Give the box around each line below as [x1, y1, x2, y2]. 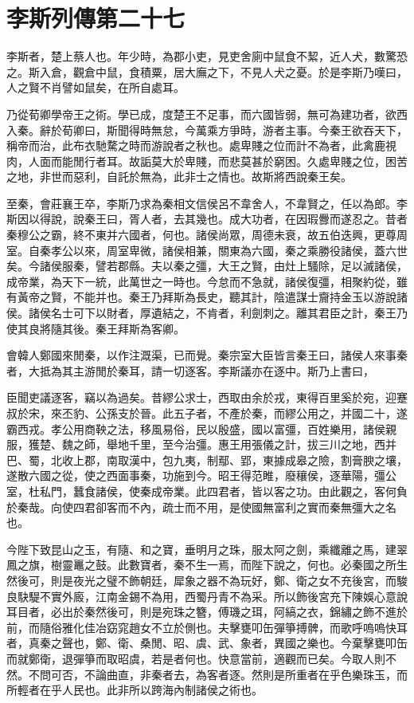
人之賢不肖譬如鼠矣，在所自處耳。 [6, 79, 185, 96]
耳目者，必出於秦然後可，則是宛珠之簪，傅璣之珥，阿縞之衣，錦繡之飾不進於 [6, 603, 408, 620]
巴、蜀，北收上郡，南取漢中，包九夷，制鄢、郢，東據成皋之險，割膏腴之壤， [6, 451, 408, 468]
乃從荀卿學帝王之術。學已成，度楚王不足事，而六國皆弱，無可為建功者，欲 [6, 105, 396, 122]
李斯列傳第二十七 [6, 2, 186, 34]
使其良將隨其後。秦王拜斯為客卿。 [6, 320, 185, 336]
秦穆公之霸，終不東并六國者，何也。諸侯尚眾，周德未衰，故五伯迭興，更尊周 [6, 226, 408, 243]
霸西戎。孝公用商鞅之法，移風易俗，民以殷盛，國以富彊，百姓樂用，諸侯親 [6, 420, 396, 437]
